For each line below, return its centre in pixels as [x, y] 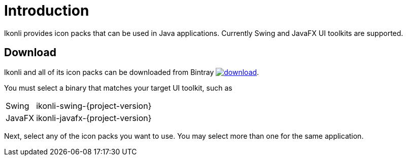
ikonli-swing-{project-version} [94, 106]
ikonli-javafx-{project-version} [94, 118]
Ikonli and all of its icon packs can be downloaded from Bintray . [132, 72]
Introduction [47, 11]
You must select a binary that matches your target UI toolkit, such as [118, 88]
